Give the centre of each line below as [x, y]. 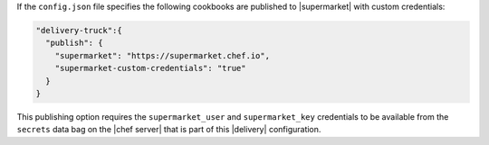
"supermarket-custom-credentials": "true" [150, 68]
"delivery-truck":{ [79, 30]
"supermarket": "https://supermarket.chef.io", [163, 55]
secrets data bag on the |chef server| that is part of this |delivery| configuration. [169, 130]
